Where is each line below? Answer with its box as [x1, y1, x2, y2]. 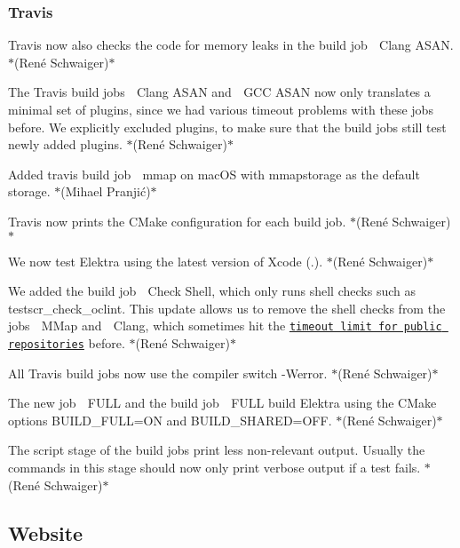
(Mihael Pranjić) [60, 182, 151, 201]
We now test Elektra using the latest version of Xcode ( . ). [8, 251, 323, 270]
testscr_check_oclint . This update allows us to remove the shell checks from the [8, 298, 446, 317]
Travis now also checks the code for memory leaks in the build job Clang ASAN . [8, 36, 454, 54]
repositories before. [8, 334, 125, 352]
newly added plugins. [8, 135, 123, 154]
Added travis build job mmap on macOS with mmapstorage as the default [8, 164, 420, 183]
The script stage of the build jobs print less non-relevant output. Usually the [8, 441, 425, 459]
